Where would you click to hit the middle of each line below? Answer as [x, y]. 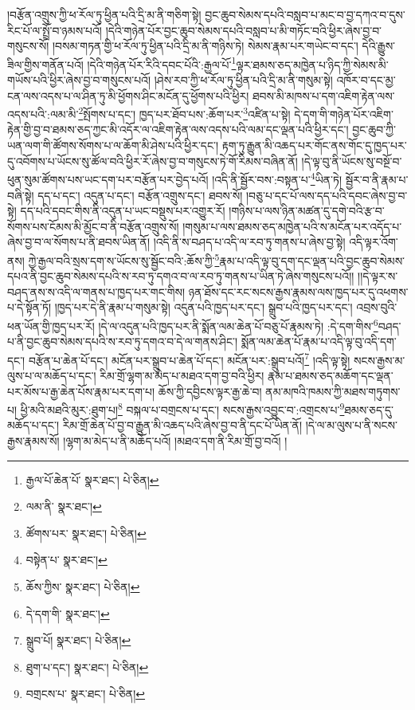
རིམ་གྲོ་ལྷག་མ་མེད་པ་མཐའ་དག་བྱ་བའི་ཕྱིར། [182, 375]
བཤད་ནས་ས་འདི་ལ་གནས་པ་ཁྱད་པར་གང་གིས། [96, 291]
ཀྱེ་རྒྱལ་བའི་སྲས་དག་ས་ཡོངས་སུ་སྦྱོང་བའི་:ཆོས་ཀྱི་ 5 [124, 259]
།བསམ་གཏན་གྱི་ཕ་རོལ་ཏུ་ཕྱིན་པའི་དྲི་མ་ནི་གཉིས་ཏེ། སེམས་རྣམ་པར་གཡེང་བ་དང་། [205, 46]
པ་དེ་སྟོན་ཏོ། [29, 307]
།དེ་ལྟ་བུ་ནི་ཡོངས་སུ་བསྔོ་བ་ [352, 161]
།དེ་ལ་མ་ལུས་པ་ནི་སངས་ [352, 425]
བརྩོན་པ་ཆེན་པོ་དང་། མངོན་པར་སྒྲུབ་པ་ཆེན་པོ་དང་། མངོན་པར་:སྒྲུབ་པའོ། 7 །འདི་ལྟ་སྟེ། [189, 359]
